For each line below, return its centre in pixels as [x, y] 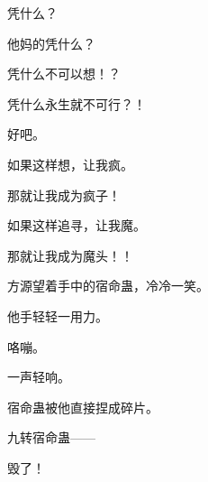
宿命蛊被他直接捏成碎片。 [83, 407]
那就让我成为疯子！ [64, 195]
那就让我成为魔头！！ [70, 255]
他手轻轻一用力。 [58, 315]
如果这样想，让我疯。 [70, 164]
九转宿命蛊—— [51, 437]
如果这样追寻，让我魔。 [77, 225]
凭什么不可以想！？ [64, 74]
